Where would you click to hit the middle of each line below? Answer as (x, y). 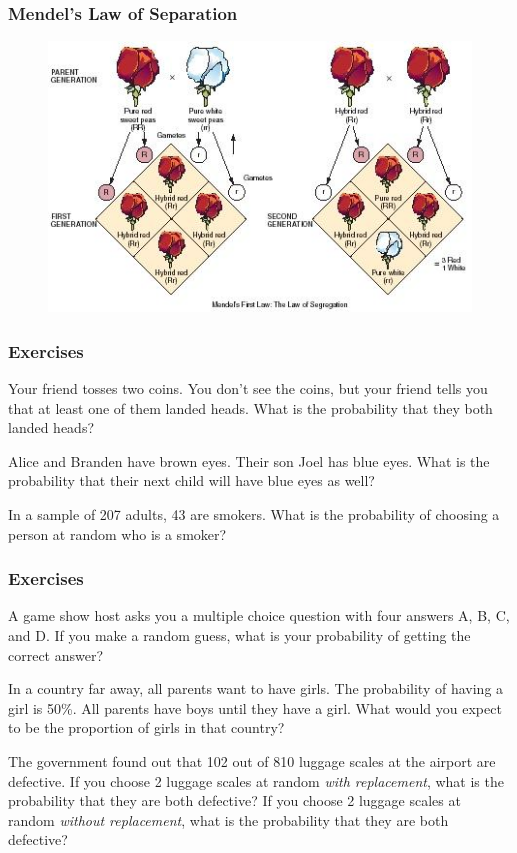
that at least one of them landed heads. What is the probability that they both (250, 407)
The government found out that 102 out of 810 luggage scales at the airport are (252, 761)
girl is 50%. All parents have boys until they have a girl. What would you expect (255, 707)
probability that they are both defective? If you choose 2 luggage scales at (234, 800)
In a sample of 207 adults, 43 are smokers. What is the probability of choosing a (254, 514)
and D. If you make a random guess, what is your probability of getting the (239, 635)
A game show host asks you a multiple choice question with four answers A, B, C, (259, 615)
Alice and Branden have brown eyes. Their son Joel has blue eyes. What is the (249, 460)
